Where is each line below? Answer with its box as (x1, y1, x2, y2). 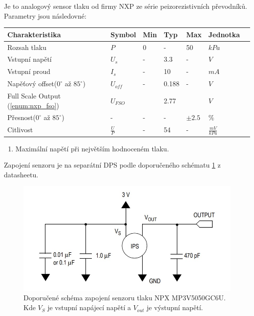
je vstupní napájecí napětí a (47, 302, 131, 313)
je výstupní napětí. (147, 302, 203, 313)
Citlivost (7, 124, 33, 135)
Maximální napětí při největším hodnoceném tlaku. (15, 143, 169, 153)
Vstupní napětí (7, 54, 52, 64)
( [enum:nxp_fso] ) (7, 100, 59, 110)
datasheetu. (4, 169, 39, 179)
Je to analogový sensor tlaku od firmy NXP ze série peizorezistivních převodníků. (4, 1, 247, 11)
